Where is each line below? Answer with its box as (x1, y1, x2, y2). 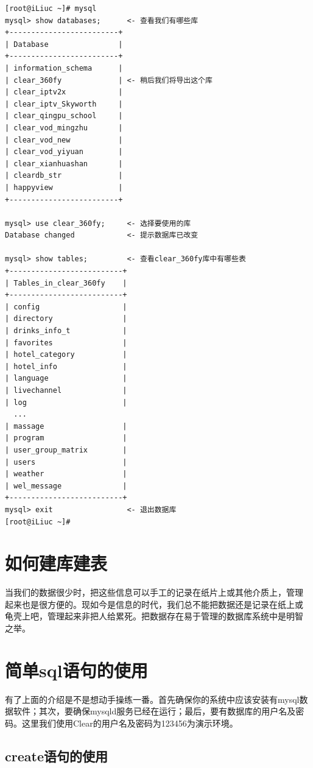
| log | (5, 398, 127, 407)
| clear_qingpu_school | (5, 111, 123, 121)
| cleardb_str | (5, 171, 123, 180)
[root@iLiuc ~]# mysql (5, 4, 97, 13)
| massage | (5, 421, 127, 431)
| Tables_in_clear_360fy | (5, 278, 127, 287)
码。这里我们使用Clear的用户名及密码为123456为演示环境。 (5, 716, 238, 729)
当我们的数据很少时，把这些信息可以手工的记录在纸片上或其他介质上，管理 (5, 586, 303, 599)
